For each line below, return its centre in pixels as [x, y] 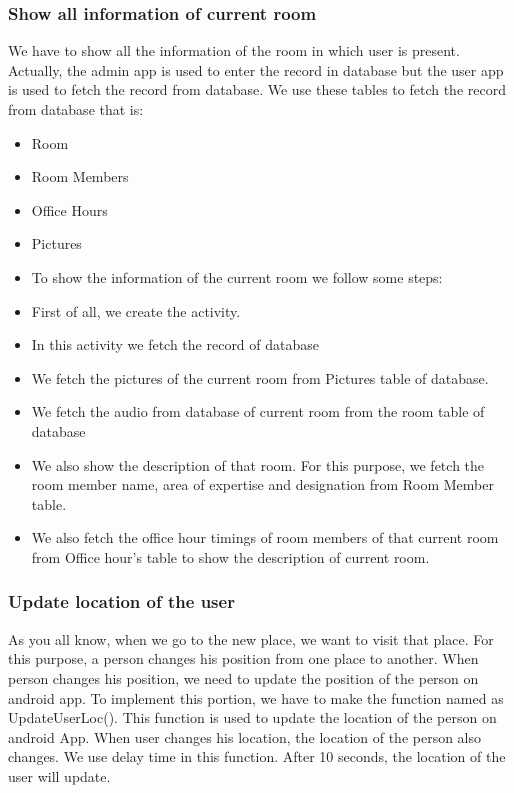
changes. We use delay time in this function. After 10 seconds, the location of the [257, 756]
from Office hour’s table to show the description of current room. [230, 556]
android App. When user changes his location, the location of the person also [245, 736]
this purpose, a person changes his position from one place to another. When [243, 658]
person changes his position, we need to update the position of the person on [243, 677]
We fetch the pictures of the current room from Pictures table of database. [260, 377]
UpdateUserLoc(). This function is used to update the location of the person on [252, 717]
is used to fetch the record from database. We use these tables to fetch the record [257, 89]
